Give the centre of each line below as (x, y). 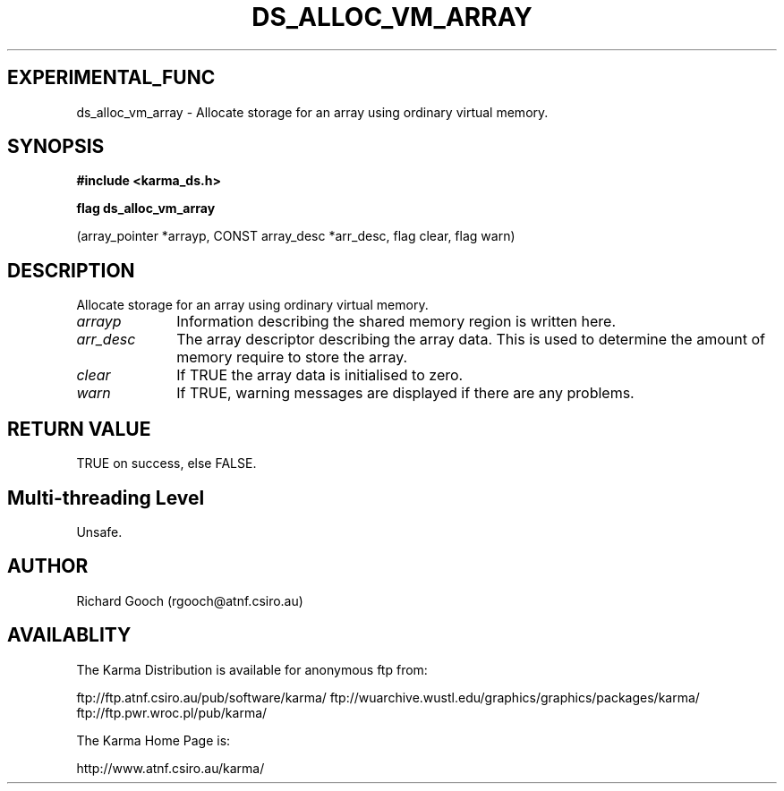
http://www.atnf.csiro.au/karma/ (170, 768)
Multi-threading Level (106, 498)
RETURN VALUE (79, 429)
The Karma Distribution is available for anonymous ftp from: (252, 669)
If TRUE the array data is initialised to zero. (320, 375)
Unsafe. (99, 532)
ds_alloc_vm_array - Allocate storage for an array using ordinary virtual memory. (312, 112)
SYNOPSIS (56, 147)
